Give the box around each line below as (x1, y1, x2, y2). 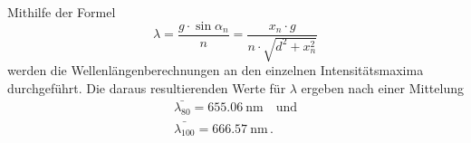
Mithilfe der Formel (7, 3, 116, 21)
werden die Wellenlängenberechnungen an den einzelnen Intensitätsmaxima (7, 61, 424, 80)
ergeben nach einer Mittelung (301, 78, 464, 97)
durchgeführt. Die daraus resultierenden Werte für (7, 78, 286, 97)
